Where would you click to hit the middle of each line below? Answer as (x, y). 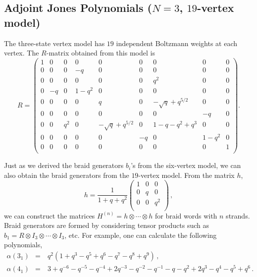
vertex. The (22, 53)
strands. (238, 215)
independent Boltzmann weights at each (177, 43)
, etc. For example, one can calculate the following (141, 235)
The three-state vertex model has (54, 43)
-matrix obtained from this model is (101, 53)
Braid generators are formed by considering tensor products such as (106, 225)
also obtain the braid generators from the (67, 175)
